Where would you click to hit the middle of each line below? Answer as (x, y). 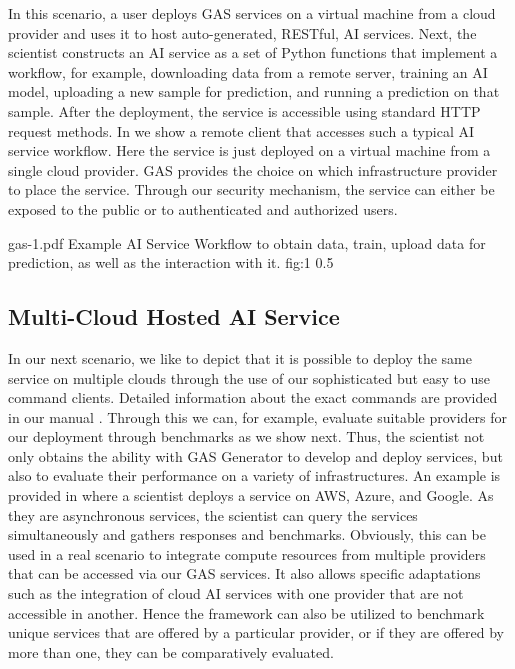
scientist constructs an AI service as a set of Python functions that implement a (253, 52)
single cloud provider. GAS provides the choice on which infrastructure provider (253, 169)
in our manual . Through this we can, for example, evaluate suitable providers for (258, 416)
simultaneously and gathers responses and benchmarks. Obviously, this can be (247, 534)
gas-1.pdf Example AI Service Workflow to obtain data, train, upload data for (247, 242)
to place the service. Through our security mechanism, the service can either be (251, 189)
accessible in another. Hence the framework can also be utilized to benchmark (246, 612)
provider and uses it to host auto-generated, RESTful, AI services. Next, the (242, 32)
